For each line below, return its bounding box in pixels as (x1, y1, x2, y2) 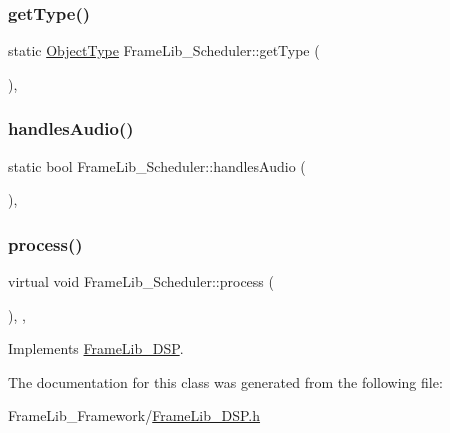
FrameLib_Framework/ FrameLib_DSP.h (8, 405, 261, 426)
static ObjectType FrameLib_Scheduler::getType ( (8, 40, 320, 61)
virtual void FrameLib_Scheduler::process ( (8, 271, 274, 292)
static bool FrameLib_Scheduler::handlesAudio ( (8, 155, 306, 176)
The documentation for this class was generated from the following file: (8, 371, 443, 392)
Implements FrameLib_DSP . (8, 338, 184, 359)
